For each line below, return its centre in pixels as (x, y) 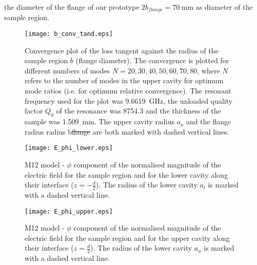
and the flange (209, 121)
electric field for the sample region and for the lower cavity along (126, 174)
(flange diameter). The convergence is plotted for (152, 60)
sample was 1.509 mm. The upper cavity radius (100, 121)
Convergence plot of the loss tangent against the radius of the (122, 50)
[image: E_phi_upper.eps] (69, 211)
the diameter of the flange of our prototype (72, 7)
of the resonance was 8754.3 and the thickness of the (139, 111)
